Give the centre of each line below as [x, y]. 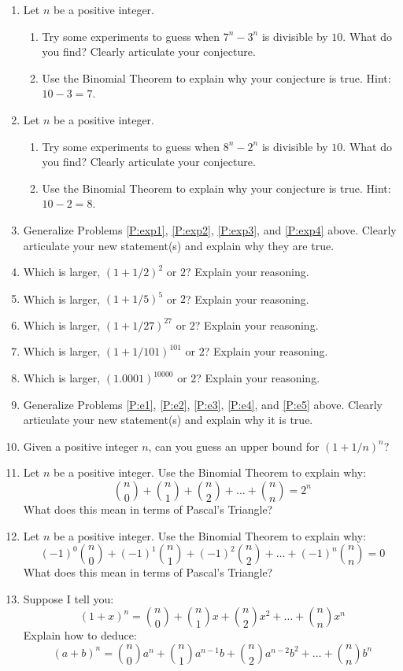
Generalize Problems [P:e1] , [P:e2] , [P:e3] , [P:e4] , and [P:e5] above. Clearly [203, 404]
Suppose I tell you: [68, 598]
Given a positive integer [81, 446]
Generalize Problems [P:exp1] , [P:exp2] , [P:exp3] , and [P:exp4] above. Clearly [210, 229]
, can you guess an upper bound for [234, 446]
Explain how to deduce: [80, 635]
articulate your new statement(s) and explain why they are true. [179, 245]
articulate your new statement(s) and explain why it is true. [168, 420]
